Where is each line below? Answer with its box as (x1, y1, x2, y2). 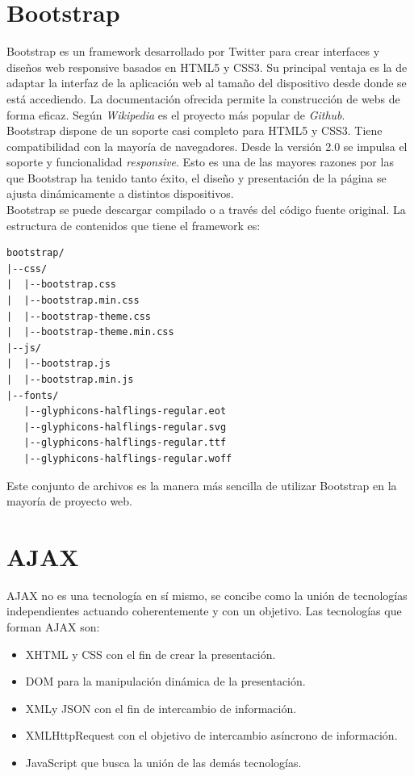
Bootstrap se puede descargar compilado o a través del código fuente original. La (6, 201, 406, 218)
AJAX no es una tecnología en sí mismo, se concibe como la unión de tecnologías (6, 586, 408, 603)
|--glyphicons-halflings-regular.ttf (23, 437, 227, 449)
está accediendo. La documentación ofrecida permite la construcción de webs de (6, 90, 400, 107)
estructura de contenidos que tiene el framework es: (6, 216, 261, 233)
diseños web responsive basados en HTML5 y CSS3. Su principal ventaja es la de (6, 58, 408, 75)
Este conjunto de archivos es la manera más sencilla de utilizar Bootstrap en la (6, 476, 397, 493)
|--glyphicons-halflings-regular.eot (23, 405, 227, 417)
